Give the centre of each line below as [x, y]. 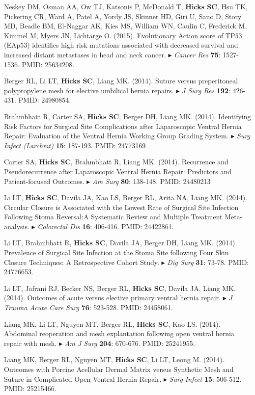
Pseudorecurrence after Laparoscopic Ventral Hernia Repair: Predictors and [118, 171]
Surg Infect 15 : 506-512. [205, 379]
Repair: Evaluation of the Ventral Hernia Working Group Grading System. [116, 136]
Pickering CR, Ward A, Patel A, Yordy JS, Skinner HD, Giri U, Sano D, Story [123, 16]
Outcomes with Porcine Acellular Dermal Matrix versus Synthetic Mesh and [119, 369]
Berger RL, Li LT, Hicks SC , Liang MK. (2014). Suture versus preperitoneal [121, 81]
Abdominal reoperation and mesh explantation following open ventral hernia [119, 333]
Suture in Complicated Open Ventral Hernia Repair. [83, 379]
